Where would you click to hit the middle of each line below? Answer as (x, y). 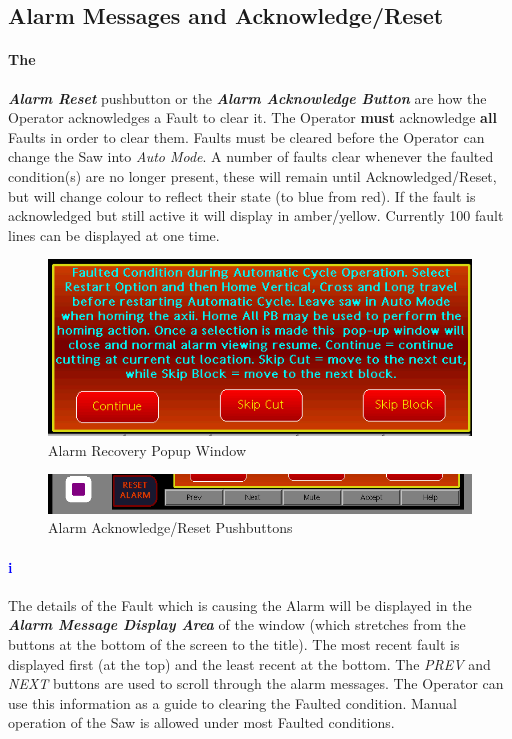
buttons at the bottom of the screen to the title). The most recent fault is (234, 643)
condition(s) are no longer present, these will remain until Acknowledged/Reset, (252, 175)
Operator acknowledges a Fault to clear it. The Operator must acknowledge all (252, 117)
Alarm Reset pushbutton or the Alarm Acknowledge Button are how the (247, 97)
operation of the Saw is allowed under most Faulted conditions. (201, 722)
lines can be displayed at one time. (114, 234)
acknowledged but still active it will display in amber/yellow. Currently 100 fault (256, 215)
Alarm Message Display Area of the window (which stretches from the (237, 624)
